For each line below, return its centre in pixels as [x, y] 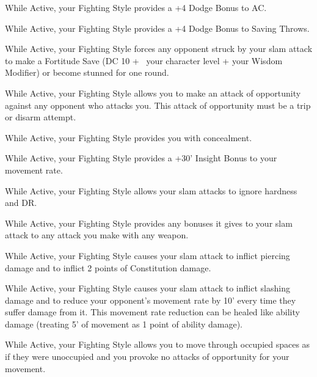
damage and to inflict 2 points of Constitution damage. [108, 267]
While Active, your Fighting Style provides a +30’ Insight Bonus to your [141, 158]
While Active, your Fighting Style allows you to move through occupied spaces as [158, 344]
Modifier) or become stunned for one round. [87, 72]
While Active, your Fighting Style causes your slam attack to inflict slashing [148, 288]
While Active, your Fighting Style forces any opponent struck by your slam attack [159, 49]
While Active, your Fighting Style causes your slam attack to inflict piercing [148, 255]
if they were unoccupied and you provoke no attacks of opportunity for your [147, 357]
